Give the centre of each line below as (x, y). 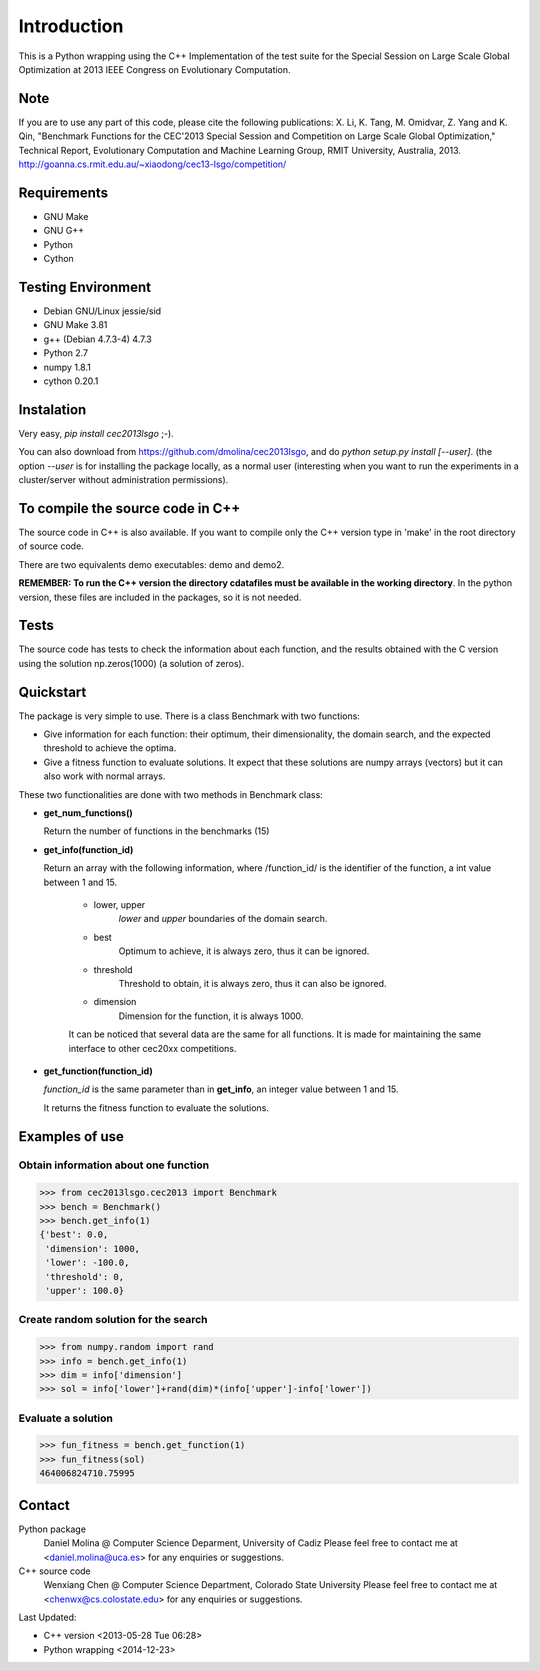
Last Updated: (47, 1617)
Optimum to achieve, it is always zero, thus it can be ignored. (244, 951)
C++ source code (55, 1571)
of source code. (51, 546)
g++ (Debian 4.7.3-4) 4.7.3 (97, 339)
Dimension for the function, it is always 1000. (211, 1016)
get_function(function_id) (98, 1071)
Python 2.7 (66, 353)
